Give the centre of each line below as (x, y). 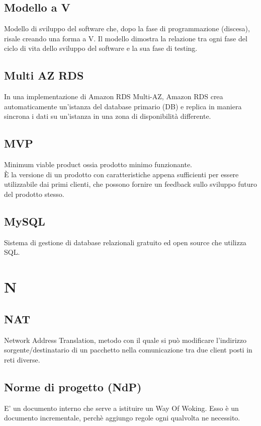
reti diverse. (22, 359)
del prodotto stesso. (34, 194)
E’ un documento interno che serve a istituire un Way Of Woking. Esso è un (121, 408)
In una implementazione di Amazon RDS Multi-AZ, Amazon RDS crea (114, 96)
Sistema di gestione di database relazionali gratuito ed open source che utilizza (125, 242)
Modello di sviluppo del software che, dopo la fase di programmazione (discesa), (127, 28)
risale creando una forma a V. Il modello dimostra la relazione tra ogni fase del (126, 38)
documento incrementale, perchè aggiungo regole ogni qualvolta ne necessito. (122, 418)
